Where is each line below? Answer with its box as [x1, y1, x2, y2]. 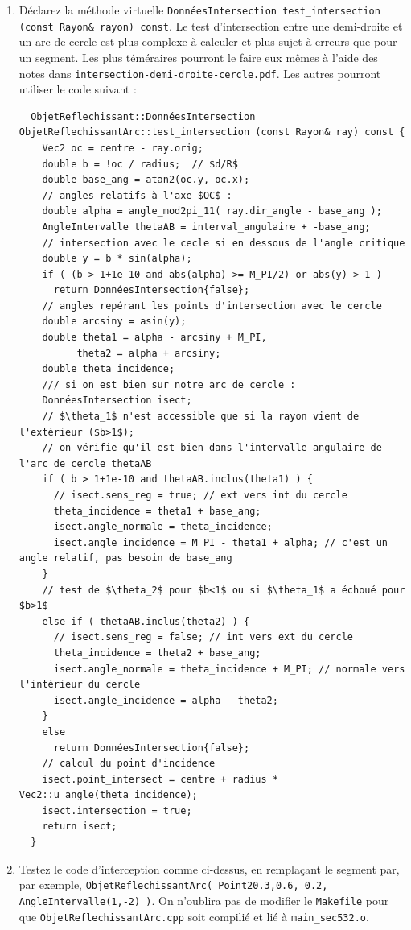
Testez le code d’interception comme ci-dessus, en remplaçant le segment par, [18, 860, 400, 877]
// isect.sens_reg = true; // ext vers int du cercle [53, 490, 347, 501]
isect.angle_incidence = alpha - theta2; [53, 694, 278, 706]
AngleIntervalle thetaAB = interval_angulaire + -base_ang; [42, 221, 371, 233]
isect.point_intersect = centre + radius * [42, 773, 278, 785]
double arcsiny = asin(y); [42, 316, 187, 328]
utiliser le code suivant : [18, 81, 137, 97]
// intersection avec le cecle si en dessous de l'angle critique [42, 237, 405, 249]
